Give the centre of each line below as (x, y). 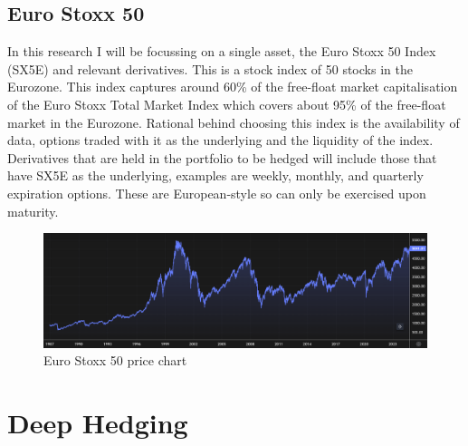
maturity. (33, 211)
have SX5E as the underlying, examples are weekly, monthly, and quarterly (215, 175)
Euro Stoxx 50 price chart (115, 360)
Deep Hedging (98, 423)
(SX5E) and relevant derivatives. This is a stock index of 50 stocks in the (210, 68)
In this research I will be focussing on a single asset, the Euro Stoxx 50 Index (222, 51)
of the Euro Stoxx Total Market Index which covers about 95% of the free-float (227, 104)
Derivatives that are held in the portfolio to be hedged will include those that (222, 157)
